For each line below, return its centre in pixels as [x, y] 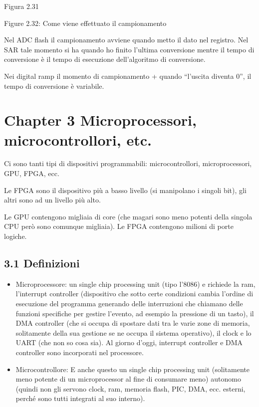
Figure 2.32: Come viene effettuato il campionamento [85, 23]
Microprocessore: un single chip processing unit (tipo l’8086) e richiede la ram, [135, 284]
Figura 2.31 [21, 6]
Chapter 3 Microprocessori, [100, 120]
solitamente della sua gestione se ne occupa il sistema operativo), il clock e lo [133, 332]
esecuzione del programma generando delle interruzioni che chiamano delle [129, 304]
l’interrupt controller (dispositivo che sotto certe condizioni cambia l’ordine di [134, 294]
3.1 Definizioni [42, 263]
